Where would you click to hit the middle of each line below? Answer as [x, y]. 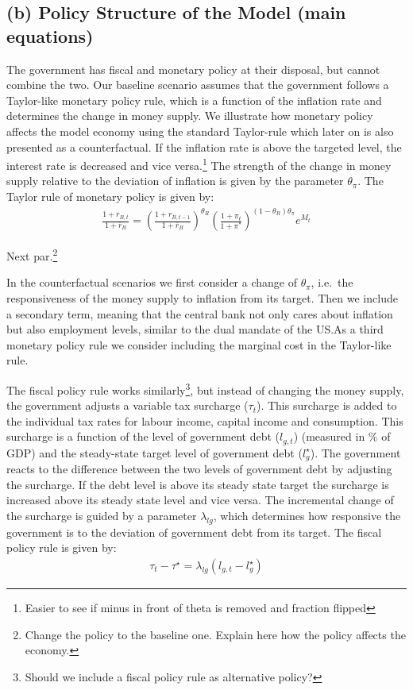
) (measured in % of [342, 436]
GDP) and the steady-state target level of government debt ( [154, 452]
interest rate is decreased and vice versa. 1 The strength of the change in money [199, 164]
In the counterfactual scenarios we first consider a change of [152, 282]
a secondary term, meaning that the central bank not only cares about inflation [200, 313]
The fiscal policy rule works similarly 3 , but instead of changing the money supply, [205, 388]
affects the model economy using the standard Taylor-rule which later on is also [200, 131]
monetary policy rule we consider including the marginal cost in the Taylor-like [199, 344]
